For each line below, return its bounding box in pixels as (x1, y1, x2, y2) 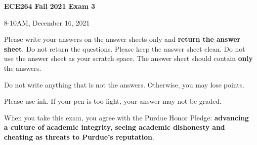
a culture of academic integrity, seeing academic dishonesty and (4, 122, 225, 132)
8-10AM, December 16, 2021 (4, 17, 90, 28)
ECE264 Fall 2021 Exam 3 (4, 1, 95, 11)
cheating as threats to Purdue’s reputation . (4, 131, 154, 142)
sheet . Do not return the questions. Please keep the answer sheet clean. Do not (4, 43, 245, 54)
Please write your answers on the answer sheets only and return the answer (4, 34, 241, 44)
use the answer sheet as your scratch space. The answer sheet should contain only (4, 53, 253, 63)
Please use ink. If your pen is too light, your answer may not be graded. (4, 96, 222, 106)
